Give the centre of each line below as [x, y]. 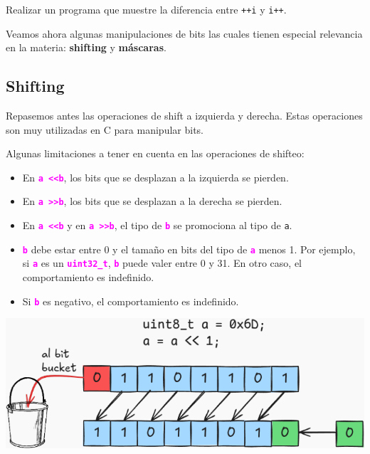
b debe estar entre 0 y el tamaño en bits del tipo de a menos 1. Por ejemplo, [189, 249]
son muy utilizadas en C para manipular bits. [105, 129]
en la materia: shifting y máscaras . [86, 47]
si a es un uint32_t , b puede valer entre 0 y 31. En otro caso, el [162, 263]
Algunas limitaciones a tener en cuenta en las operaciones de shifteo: [155, 153]
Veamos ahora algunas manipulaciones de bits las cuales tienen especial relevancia [184, 33]
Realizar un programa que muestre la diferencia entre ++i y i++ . [146, 9]
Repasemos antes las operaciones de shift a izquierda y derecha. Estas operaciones [184, 116]
